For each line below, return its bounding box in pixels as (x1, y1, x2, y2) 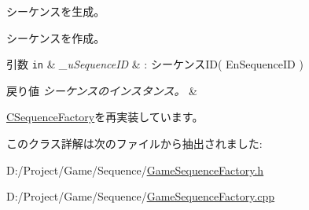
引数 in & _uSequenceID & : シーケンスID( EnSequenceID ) (6, 56, 303, 72)
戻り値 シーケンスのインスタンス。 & (6, 82, 197, 98)
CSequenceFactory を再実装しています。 (6, 109, 204, 125)
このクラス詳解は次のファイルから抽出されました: (6, 135, 263, 152)
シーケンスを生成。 (6, 3, 105, 19)
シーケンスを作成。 (6, 29, 105, 46)
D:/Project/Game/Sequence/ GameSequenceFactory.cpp (6, 188, 275, 204)
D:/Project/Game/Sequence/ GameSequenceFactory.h (6, 161, 264, 178)
